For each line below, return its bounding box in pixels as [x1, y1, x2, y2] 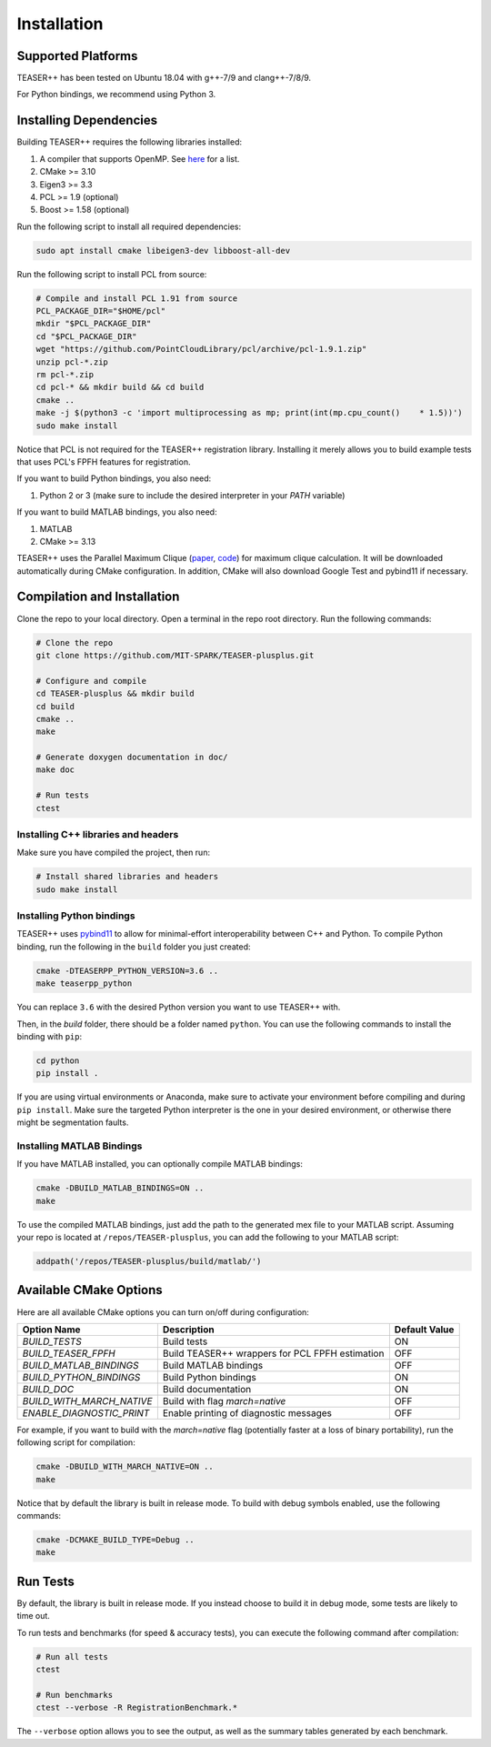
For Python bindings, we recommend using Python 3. [16, 89, 216, 100]
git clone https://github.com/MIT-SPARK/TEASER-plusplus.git [35, 650, 315, 660]
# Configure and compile [35, 676, 147, 686]
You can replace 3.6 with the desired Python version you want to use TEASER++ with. [16, 1001, 341, 1013]
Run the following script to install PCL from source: [16, 268, 207, 279]
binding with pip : [16, 1031, 82, 1042]
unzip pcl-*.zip [35, 356, 109, 367]
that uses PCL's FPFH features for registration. [16, 456, 191, 467]
